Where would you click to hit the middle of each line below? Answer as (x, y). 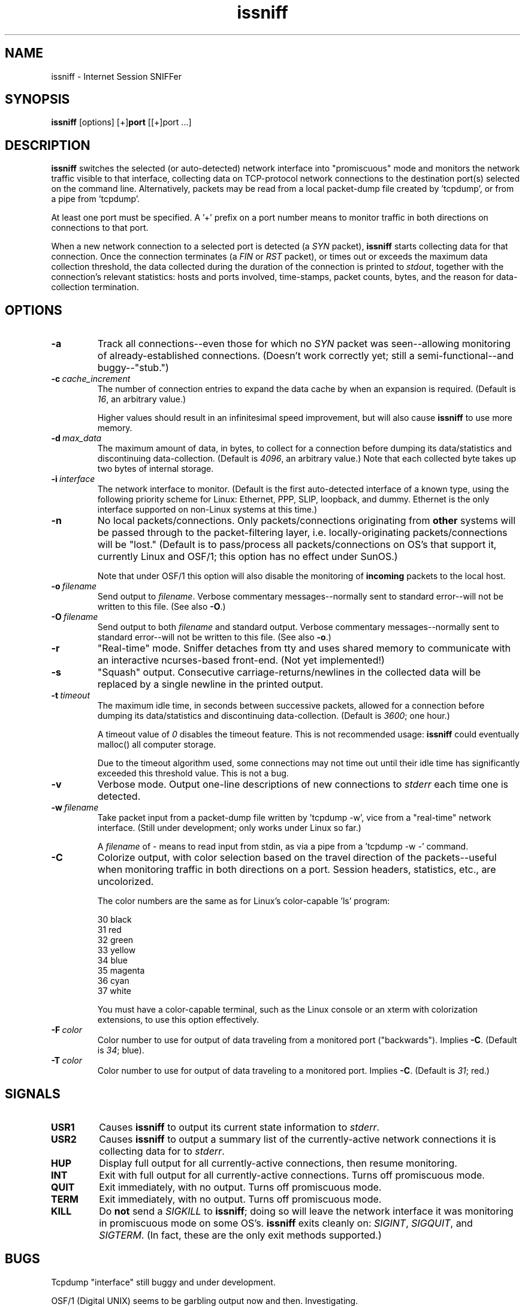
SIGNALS (33, 1094)
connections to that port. (100, 228)
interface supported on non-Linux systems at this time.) (207, 510)
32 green (115, 940)
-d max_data (76, 438)
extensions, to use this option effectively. (178, 1020)
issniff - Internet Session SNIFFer (117, 76)
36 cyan (113, 981)
